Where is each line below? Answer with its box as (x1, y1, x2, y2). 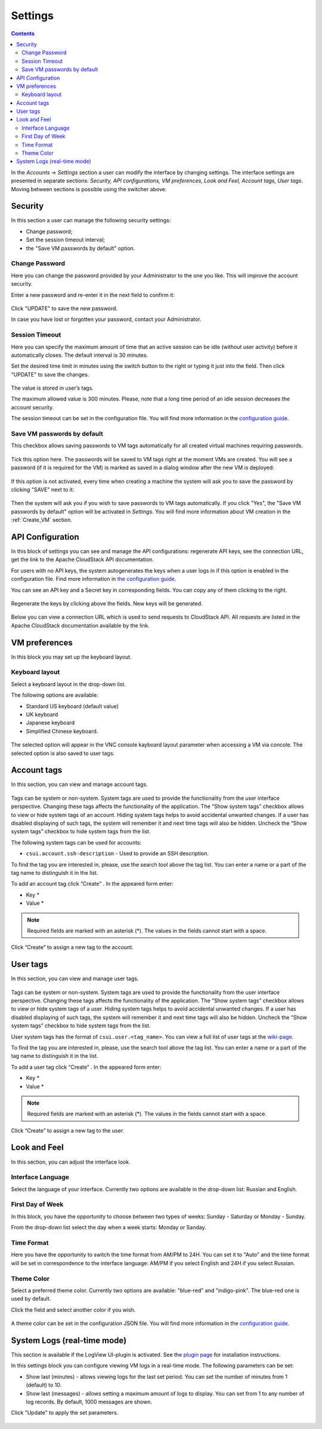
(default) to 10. (26, 1381, 62, 1389)
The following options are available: (11, 691, 98, 699)
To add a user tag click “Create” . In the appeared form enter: (11, 1063, 162, 1070)
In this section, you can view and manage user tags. (11, 975, 139, 983)
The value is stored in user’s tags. (11, 384, 94, 391)
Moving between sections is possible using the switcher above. (11, 185, 167, 192)
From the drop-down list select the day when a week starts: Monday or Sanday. (11, 1224, 206, 1231)
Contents (11, 30, 35, 37)
